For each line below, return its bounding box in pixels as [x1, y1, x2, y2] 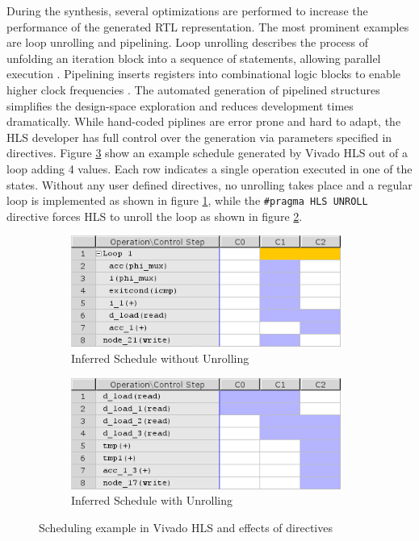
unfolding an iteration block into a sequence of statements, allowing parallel [6, 49, 381, 66]
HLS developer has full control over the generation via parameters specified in [6, 128, 392, 145]
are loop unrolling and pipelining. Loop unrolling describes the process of [6, 34, 368, 51]
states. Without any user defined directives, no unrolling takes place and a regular [6, 176, 413, 193]
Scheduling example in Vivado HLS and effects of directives [39, 518, 333, 535]
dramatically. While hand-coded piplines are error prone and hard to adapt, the [6, 113, 401, 130]
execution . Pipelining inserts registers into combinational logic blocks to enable [6, 65, 400, 82]
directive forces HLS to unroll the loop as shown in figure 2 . [6, 207, 303, 224]
